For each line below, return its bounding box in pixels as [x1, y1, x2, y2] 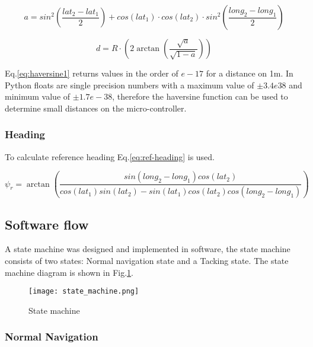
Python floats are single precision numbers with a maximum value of [5, 78, 254, 91]
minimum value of [5, 90, 71, 103]
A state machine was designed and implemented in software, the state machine [5, 243, 290, 255]
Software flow [5, 215, 89, 233]
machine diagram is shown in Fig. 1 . [5, 266, 134, 278]
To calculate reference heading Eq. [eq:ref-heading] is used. [5, 150, 215, 163]
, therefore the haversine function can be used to [112, 90, 288, 103]
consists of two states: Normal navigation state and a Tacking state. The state [5, 254, 289, 266]
